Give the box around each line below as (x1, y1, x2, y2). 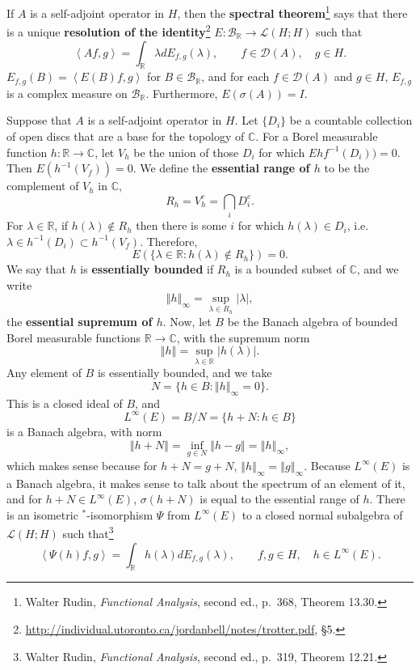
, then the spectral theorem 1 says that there (177, 2, 408, 21)
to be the (324, 159, 370, 176)
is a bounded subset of (234, 261, 346, 278)
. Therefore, (140, 232, 198, 249)
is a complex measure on (6, 84, 128, 101)
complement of (6, 177, 79, 194)
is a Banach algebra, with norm (6, 422, 162, 439)
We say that (6, 261, 66, 278)
